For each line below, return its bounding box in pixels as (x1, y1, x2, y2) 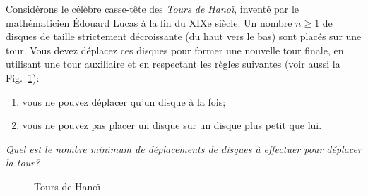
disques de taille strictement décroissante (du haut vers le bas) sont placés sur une (6, 29, 362, 44)
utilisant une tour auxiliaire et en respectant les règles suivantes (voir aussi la (6, 56, 340, 71)
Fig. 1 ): (6, 70, 40, 85)
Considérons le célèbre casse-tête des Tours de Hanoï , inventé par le (6, 1, 299, 16)
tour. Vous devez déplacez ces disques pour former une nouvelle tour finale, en (6, 42, 344, 57)
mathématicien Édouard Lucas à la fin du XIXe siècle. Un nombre (6, 15, 292, 30)
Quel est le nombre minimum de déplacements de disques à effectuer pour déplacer (6, 141, 362, 156)
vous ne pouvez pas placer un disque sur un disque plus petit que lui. (22, 118, 322, 133)
